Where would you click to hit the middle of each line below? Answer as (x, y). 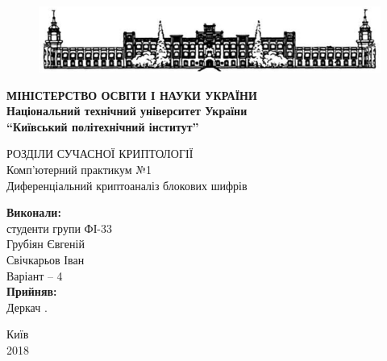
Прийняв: (32, 291)
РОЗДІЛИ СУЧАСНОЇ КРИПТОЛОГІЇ (100, 154)
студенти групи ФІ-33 (59, 228)
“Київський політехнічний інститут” (103, 126)
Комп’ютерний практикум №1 (79, 169)
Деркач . (27, 307)
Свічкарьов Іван (46, 259)
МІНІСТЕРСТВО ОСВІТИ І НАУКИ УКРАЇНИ (132, 95)
